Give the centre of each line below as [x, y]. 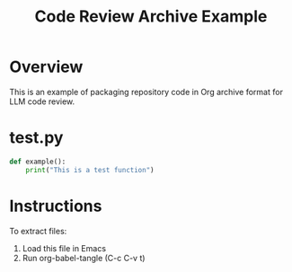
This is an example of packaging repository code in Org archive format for [146, 92]
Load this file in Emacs [64, 248]
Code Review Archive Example [151, 17]
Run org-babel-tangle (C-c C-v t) [84, 258]
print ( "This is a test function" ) [90, 170]
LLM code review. [42, 101]
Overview [46, 67]
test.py [36, 138]
